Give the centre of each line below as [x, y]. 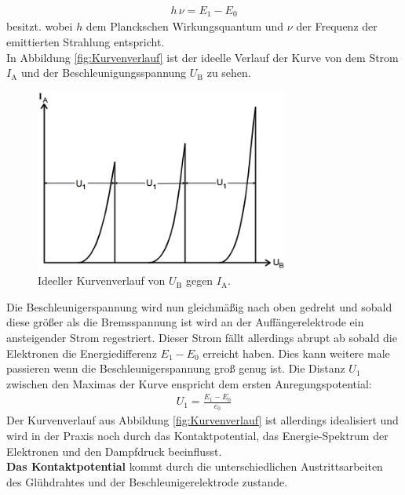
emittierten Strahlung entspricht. [86, 42]
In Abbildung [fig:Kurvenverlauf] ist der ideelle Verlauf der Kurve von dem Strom [202, 57]
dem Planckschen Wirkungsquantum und [185, 26]
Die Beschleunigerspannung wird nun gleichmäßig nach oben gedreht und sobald [199, 306]
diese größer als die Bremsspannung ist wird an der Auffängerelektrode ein [185, 322]
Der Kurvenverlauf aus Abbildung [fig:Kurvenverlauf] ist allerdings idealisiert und [202, 420]
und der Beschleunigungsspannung [104, 73]
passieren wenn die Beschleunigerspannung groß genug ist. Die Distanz [176, 368]
